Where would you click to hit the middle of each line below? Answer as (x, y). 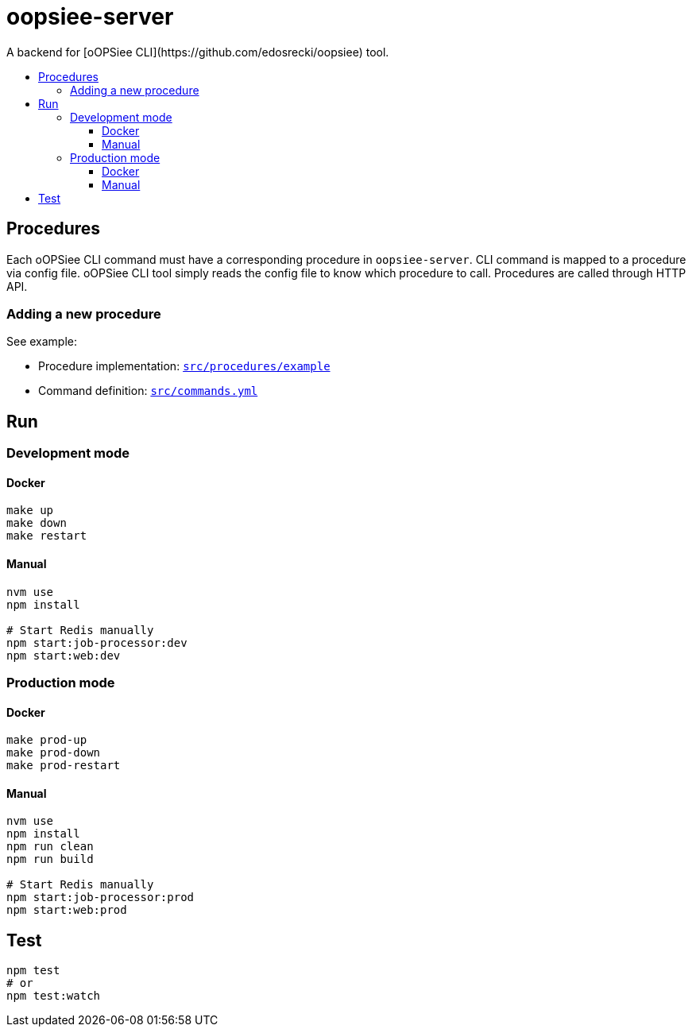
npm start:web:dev (64, 655)
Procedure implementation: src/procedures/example (184, 366)
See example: (42, 342)
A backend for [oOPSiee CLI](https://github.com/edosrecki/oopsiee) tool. (198, 52)
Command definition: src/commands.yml (148, 391)
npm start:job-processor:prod (101, 898)
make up (30, 511)
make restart (47, 536)
